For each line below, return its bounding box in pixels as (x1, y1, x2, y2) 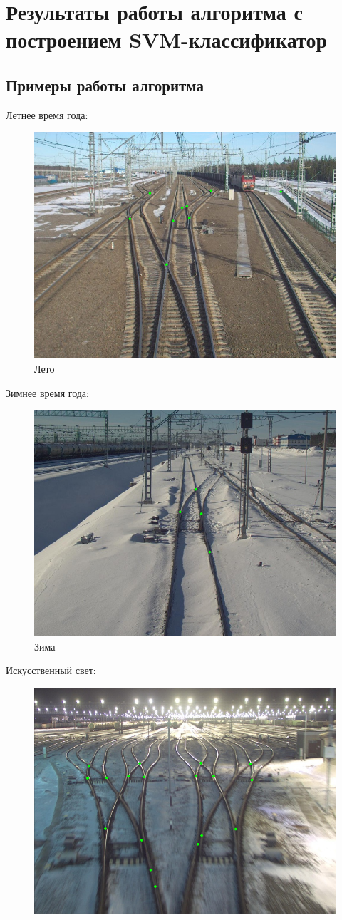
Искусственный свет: (6, 663, 96, 678)
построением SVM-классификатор (6, 25, 327, 54)
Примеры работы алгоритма (6, 73, 204, 95)
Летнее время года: (6, 107, 88, 122)
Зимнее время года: (6, 385, 89, 400)
